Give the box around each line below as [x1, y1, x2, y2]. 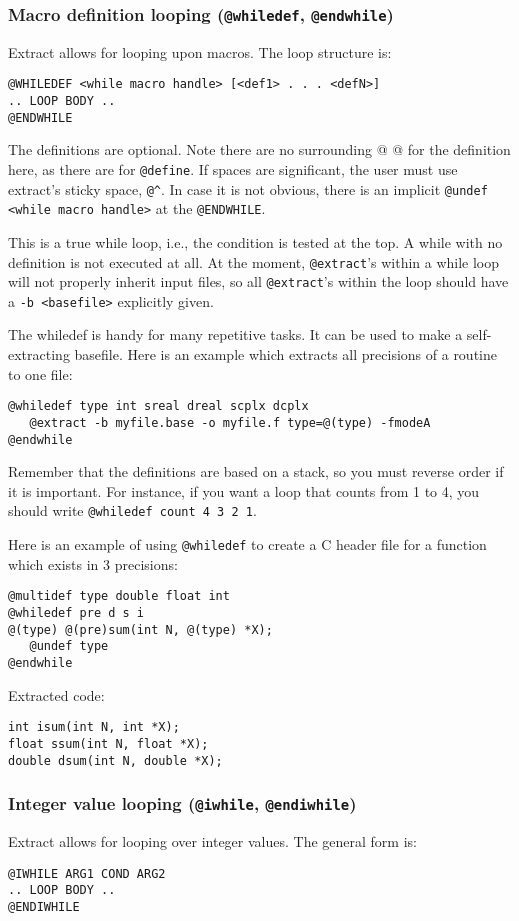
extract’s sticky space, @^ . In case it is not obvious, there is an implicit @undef [8, 178, 488, 199]
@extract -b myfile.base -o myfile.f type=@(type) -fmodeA [29, 415, 431, 430]
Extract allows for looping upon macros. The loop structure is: [8, 41, 392, 62]
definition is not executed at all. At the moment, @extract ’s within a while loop [8, 251, 500, 272]
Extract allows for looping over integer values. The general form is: [8, 830, 417, 851]
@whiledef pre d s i [8, 605, 145, 620]
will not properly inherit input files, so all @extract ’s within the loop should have [8, 271, 509, 292]
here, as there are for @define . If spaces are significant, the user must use [8, 158, 458, 179]
